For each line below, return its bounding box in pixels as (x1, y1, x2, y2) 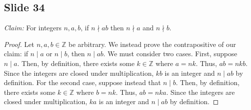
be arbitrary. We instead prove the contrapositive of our (68, 39, 236, 49)
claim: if (4, 48, 28, 59)
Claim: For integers (4, 22, 62, 33)
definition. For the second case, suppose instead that (4, 77, 161, 88)
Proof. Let (4, 39, 34, 49)
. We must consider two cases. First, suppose (103, 48, 237, 59)
